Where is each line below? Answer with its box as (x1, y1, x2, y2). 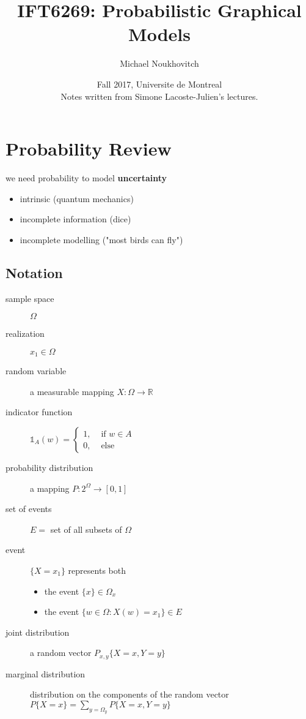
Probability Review (5, 136, 172, 161)
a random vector (30, 646, 92, 659)
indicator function (5, 405, 73, 418)
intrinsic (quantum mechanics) (20, 192, 134, 205)
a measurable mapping (30, 385, 114, 397)
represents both (68, 564, 126, 576)
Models (128, 21, 191, 47)
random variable (5, 364, 67, 377)
